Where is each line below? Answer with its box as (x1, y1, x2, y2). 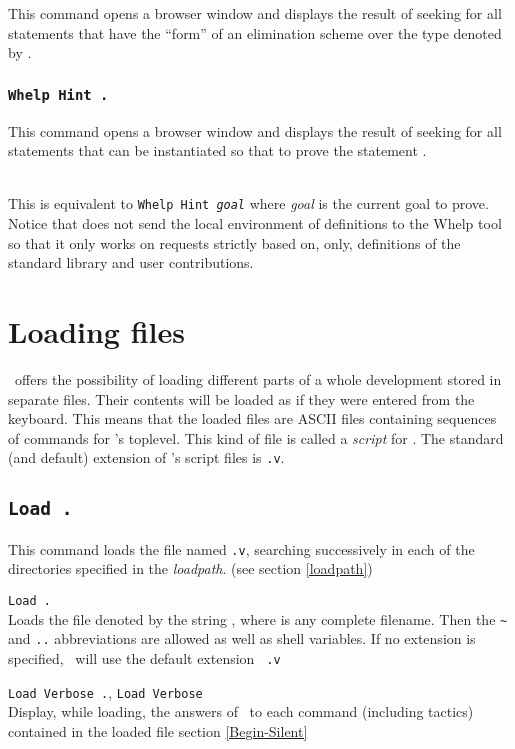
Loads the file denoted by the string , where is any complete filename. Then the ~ (8, 608, 508, 629)
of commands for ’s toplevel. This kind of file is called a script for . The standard (8, 427, 504, 448)
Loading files (8, 310, 185, 351)
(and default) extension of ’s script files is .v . (8, 447, 285, 468)
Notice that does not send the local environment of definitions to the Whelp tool (8, 213, 502, 233)
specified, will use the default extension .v (8, 647, 281, 668)
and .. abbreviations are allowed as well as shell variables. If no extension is (8, 628, 476, 649)
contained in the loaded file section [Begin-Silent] (8, 720, 308, 741)
